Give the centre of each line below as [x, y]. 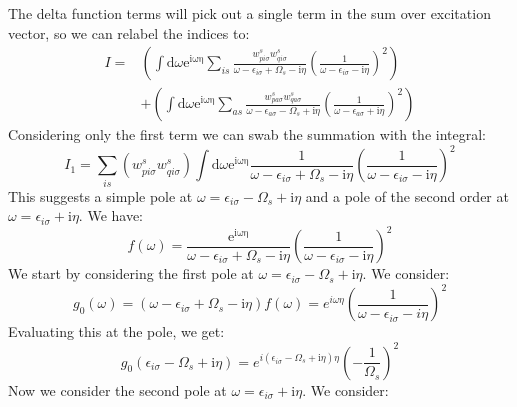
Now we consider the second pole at [117, 389]
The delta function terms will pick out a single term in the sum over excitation [249, 13]
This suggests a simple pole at [100, 195]
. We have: [111, 215]
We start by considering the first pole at [131, 273]
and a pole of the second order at [407, 195]
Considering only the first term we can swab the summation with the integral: [247, 134]
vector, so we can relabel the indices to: [129, 32]
